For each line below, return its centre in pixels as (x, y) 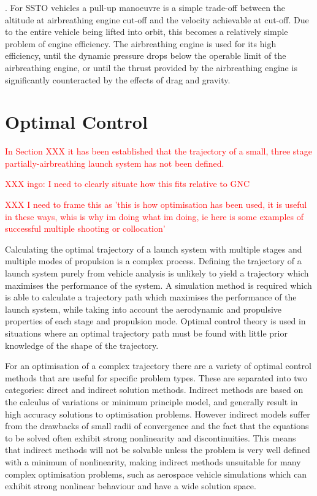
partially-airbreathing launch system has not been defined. (115, 163)
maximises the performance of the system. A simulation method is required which (158, 285)
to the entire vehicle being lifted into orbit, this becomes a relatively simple (147, 32)
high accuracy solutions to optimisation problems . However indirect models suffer (158, 414)
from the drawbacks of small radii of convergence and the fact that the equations (157, 426)
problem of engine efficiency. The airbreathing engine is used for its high (141, 43)
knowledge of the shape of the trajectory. (82, 345)
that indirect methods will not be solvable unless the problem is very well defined (158, 450)
